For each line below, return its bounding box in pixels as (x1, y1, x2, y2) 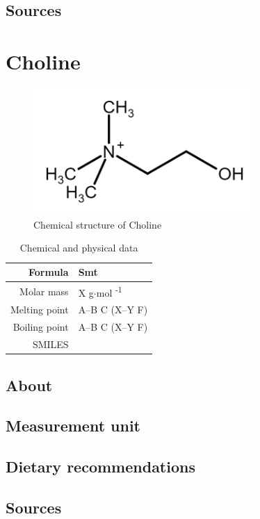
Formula (28, 265, 69, 279)
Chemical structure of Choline (33, 217, 162, 231)
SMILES (32, 337, 69, 352)
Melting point (10, 302, 69, 317)
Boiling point (13, 320, 69, 334)
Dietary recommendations (6, 456, 195, 477)
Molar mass (19, 283, 69, 298)
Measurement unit (6, 415, 140, 436)
